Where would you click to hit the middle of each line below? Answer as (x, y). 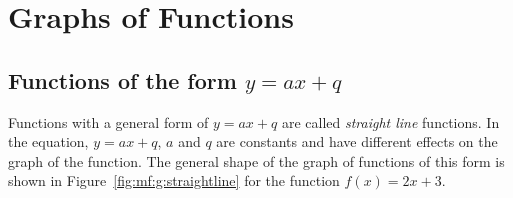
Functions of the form (122, 79)
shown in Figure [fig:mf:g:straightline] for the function (174, 180)
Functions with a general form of (108, 121)
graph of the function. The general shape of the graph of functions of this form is (256, 160)
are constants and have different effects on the (357, 141)
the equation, (48, 141)
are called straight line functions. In (390, 121)
